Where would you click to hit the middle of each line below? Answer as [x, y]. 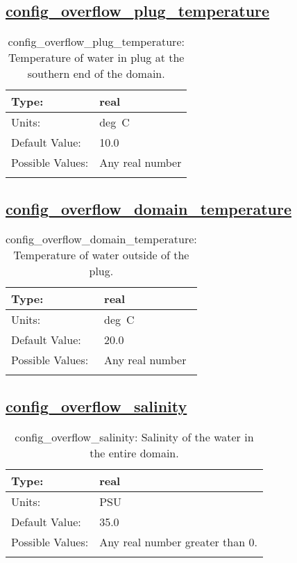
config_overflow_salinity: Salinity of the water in [134, 436]
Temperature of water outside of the [101, 255]
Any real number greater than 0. [178, 541]
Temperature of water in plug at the [96, 58]
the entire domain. [134, 452]
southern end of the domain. [96, 74]
